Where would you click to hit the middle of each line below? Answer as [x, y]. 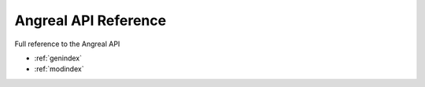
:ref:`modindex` [59, 69]
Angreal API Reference [91, 20]
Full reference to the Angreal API [67, 44]
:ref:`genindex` [58, 58]
